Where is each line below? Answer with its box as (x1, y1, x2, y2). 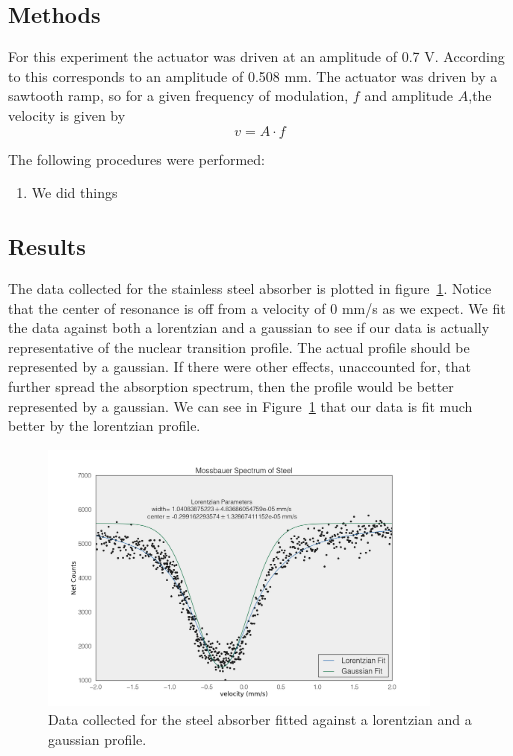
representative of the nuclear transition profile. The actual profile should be (8, 336, 470, 357)
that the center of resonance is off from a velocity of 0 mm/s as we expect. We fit (8, 297, 506, 318)
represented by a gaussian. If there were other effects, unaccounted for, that (8, 356, 471, 377)
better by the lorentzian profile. (8, 415, 201, 436)
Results (8, 231, 86, 262)
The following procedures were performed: (8, 148, 265, 169)
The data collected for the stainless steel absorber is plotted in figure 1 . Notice (8, 277, 492, 298)
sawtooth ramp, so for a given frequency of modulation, (8, 85, 349, 106)
